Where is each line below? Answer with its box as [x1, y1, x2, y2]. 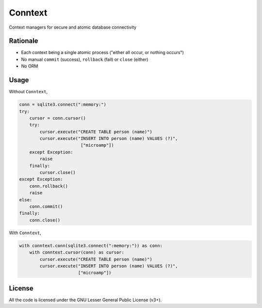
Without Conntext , [9, 89, 48, 95]
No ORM [21, 63, 38, 69]
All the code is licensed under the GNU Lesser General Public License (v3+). [9, 297, 162, 303]
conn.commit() [29, 204, 63, 209]
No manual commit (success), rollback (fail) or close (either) [21, 56, 148, 62]
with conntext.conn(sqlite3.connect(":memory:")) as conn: [19, 243, 163, 248]
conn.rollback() [29, 183, 68, 189]
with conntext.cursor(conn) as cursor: [29, 250, 125, 255]
